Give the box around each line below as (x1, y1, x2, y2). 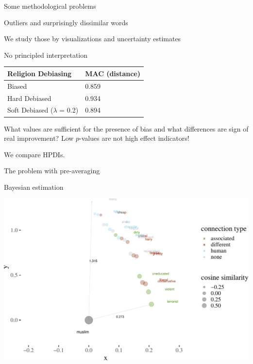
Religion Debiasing (7, 68, 72, 78)
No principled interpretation (4, 50, 88, 60)
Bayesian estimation (4, 182, 64, 192)
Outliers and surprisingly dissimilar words (4, 17, 128, 27)
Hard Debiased (7, 93, 51, 103)
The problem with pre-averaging (4, 165, 100, 176)
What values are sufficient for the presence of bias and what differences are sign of (4, 123, 249, 133)
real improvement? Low (4, 133, 74, 143)
